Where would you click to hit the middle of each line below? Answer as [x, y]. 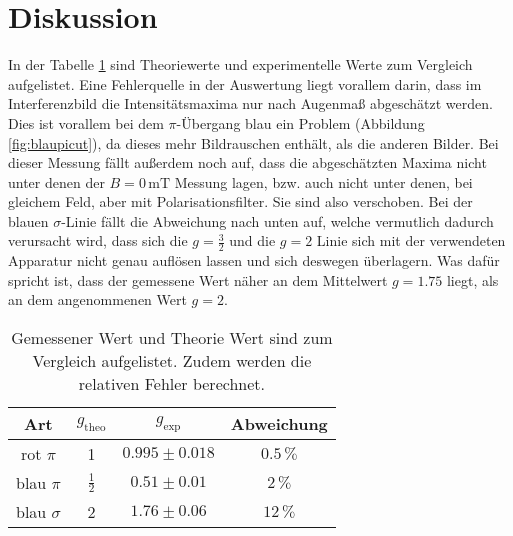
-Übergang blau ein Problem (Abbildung [300, 122]
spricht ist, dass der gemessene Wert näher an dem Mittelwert [198, 279]
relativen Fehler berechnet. [171, 384]
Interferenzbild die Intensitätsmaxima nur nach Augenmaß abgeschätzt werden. [250, 103]
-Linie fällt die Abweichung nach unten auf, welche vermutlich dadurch [277, 220]
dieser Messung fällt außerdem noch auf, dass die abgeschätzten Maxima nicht [247, 162]
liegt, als [472, 279]
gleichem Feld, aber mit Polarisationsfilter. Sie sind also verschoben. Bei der [240, 201]
